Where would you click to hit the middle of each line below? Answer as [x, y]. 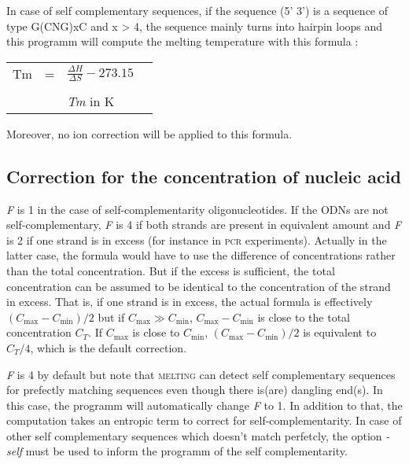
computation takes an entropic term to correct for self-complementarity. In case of [204, 420]
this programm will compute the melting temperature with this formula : [182, 41]
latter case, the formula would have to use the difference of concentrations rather [201, 255]
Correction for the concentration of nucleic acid [204, 176]
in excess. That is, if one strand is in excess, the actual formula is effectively [190, 302]
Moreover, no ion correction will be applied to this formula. [149, 133]
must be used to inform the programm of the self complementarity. [186, 451]
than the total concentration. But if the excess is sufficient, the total [171, 270]
